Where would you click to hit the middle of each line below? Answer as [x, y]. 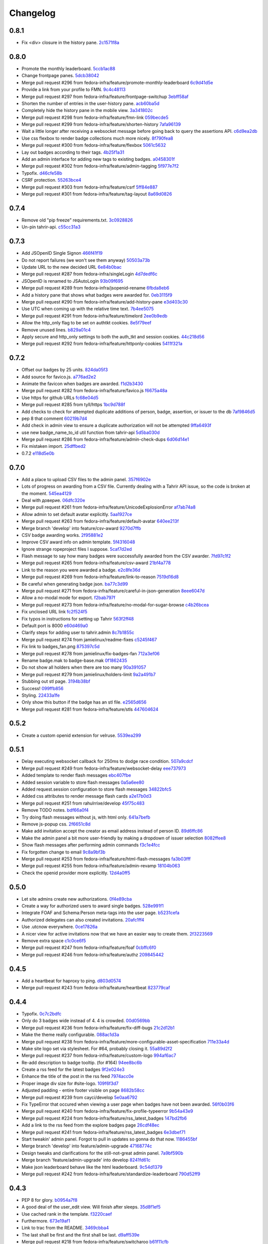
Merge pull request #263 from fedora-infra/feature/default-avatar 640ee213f [100, 521]
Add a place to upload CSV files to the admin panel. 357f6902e [86, 479]
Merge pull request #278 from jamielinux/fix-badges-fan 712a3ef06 [91, 653]
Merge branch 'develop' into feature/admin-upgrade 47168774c [87, 1146]
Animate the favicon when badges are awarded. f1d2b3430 [82, 384]
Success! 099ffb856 [43, 688]
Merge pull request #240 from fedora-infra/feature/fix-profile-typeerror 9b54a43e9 [107, 1111]
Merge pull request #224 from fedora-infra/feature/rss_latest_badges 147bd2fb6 [104, 1118]
